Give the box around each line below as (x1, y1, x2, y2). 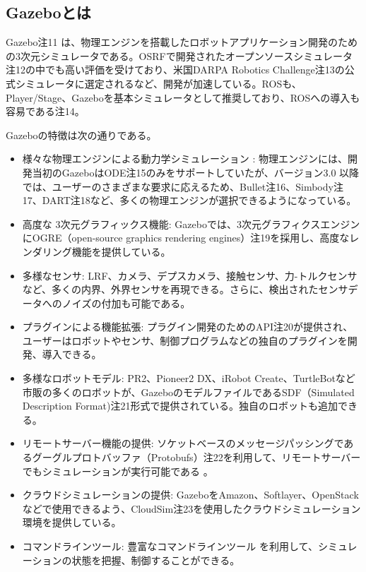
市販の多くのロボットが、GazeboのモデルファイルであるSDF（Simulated (22, 384, 355, 399)
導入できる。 (42, 347, 102, 362)
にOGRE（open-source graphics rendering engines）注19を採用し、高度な (22, 230, 350, 245)
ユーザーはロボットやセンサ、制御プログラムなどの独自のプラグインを (22, 333, 348, 347)
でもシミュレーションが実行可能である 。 (22, 463, 213, 478)
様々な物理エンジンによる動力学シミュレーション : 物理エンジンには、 (22, 151, 348, 166)
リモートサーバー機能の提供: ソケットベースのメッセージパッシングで (22, 436, 344, 451)
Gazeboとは (6, 1, 91, 23)
